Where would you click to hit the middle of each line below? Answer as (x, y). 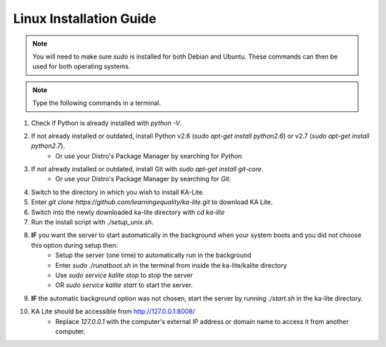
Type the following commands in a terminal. (97, 103)
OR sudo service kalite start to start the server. (124, 285)
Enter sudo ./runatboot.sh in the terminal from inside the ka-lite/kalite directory (171, 265)
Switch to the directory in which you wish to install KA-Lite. (118, 192)
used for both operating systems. (81, 66)
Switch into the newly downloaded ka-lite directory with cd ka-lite (128, 212)
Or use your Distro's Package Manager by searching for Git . (143, 179)
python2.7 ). (48, 146)
